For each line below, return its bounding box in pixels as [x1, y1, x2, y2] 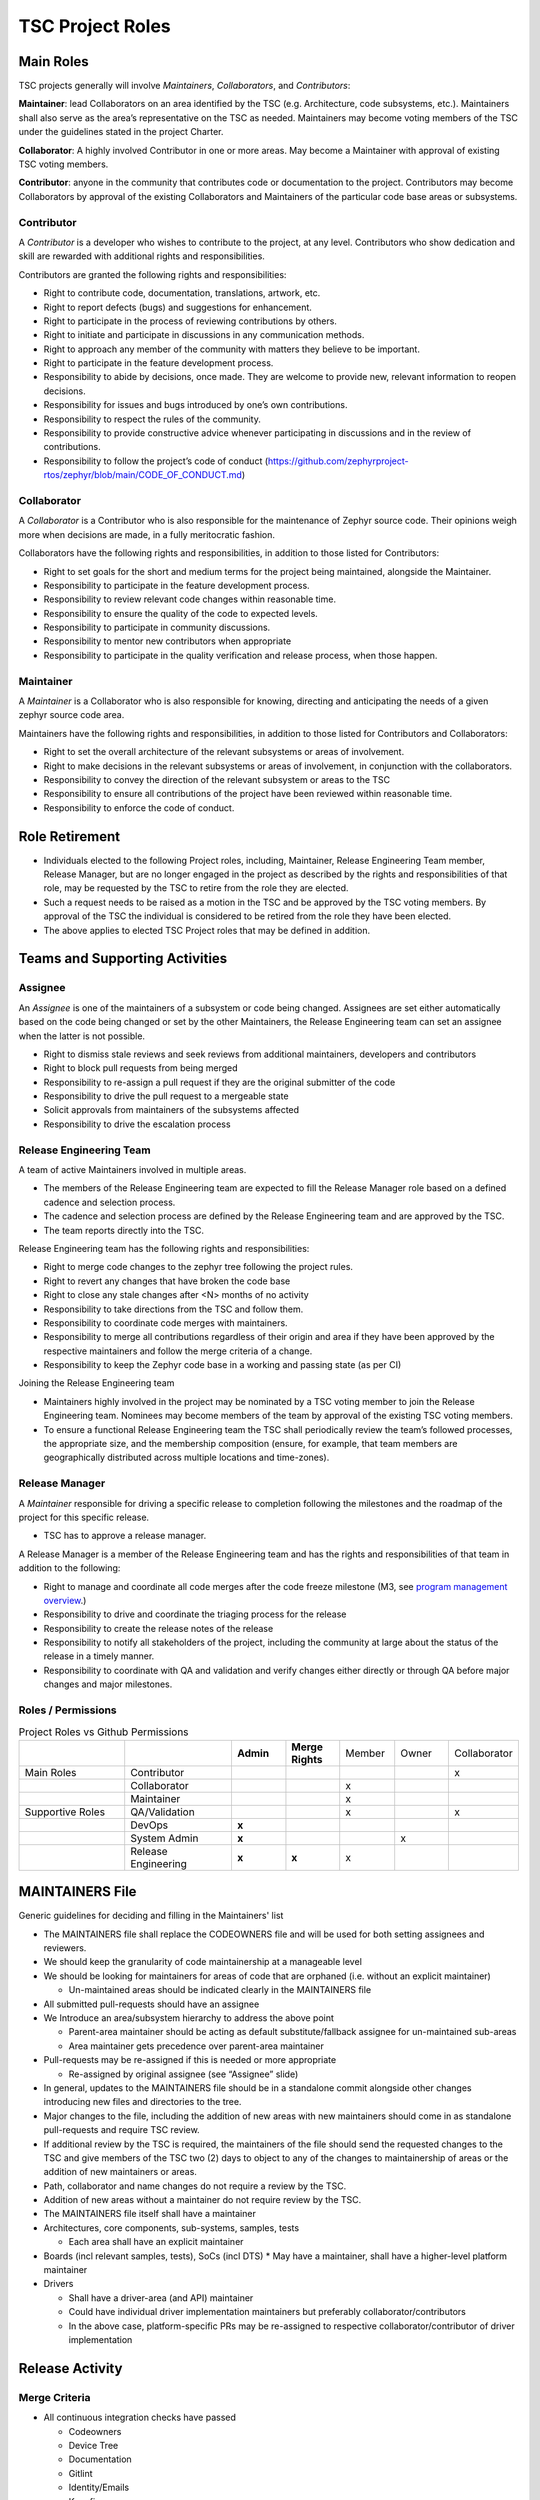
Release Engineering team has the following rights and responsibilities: [18, 1242, 310, 1254]
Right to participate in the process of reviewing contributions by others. [43, 315, 337, 327]
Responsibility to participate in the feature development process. [43, 579, 310, 591]
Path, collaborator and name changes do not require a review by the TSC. [43, 2180, 347, 2192]
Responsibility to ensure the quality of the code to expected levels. [43, 607, 319, 619]
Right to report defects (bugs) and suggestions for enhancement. [43, 301, 312, 313]
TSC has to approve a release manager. [43, 1530, 207, 1542]
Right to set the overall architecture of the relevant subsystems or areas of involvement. [43, 746, 405, 758]
